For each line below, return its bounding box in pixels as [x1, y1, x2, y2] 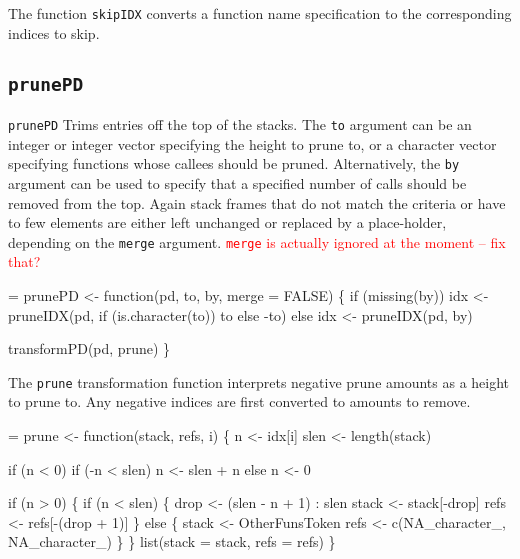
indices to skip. [8, 22, 100, 43]
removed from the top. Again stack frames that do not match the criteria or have [8, 192, 506, 213]
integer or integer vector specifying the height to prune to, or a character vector [8, 133, 497, 154]
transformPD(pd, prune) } [8, 338, 171, 359]
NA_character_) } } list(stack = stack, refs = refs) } [8, 531, 336, 552]
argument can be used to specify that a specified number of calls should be [8, 172, 467, 193]
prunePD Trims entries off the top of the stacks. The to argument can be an [8, 114, 472, 135]
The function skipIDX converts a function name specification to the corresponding [8, 3, 512, 23]
